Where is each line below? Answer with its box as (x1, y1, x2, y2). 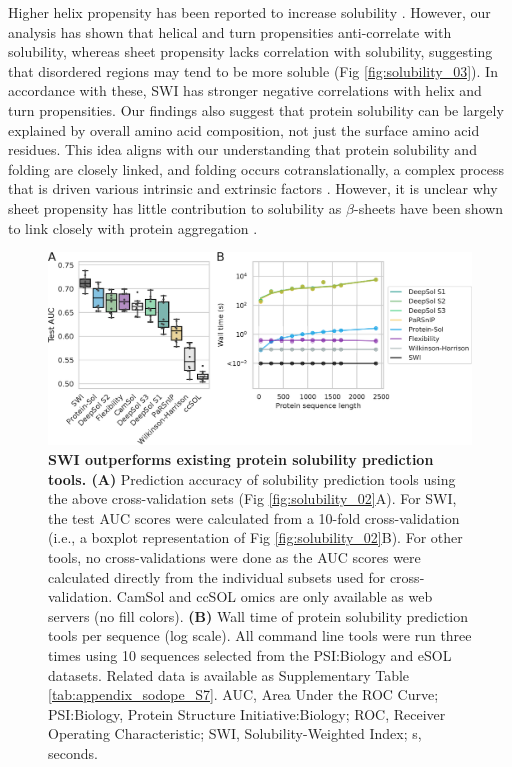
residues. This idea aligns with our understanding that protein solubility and (8, 139, 477, 160)
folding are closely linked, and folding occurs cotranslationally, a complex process (8, 158, 505, 179)
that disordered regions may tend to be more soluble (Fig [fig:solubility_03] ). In (8, 60, 498, 81)
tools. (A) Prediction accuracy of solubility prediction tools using (48, 468, 456, 489)
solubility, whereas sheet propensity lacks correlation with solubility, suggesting (8, 41, 493, 62)
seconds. (48, 742, 98, 763)
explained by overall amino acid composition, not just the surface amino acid (8, 119, 480, 140)
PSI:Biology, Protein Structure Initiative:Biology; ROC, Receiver (48, 703, 446, 724)
